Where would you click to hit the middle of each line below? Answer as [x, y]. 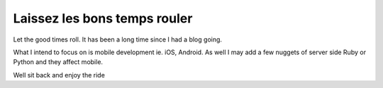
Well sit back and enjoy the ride [59, 75]
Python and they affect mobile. [58, 62]
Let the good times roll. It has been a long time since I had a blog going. [118, 39]
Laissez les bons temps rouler [103, 18]
